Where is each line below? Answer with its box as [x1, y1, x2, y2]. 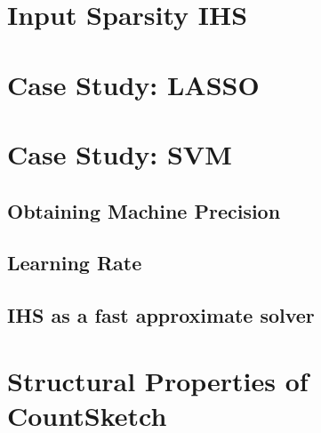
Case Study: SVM [7, 135, 232, 172]
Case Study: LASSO [7, 66, 260, 102]
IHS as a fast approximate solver [7, 301, 315, 329]
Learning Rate [7, 249, 142, 277]
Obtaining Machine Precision [7, 196, 281, 224]
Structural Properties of [7, 362, 309, 398]
